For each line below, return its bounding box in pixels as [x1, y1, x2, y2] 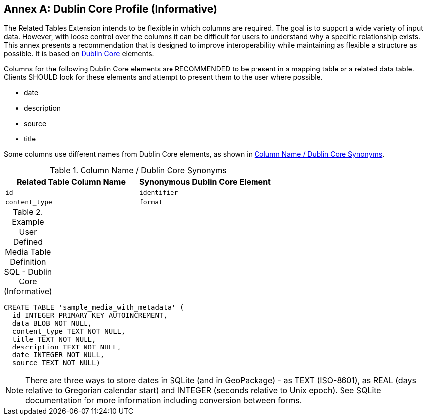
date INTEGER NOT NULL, [12, 351, 105, 359]
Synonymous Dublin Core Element [139, 177, 271, 187]
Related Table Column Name [16, 177, 126, 187]
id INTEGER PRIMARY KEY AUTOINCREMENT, [12, 311, 168, 320]
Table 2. [13, 207, 43, 217]
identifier [139, 189, 178, 197]
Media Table [5, 247, 51, 257]
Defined [13, 237, 43, 247]
